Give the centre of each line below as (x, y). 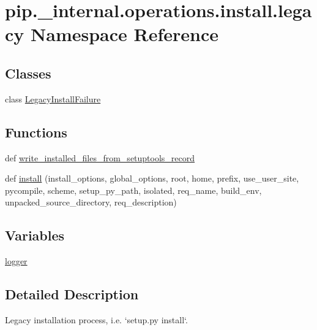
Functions (36, 132)
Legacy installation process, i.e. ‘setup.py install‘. (96, 319)
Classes (28, 73)
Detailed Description (72, 294)
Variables (35, 235)
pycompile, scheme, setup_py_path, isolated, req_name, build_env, (133, 190)
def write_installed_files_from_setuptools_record (100, 157)
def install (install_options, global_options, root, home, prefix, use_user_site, (152, 178)
